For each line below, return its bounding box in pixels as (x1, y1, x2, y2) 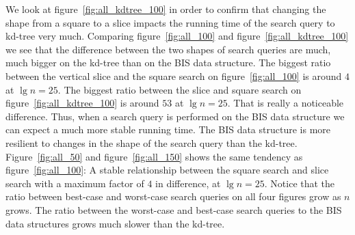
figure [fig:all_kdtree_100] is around (5, 96, 159, 110)
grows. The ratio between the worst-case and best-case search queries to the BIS (5, 202, 342, 217)
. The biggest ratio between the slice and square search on (57, 82, 302, 96)
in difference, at (155, 176, 221, 190)
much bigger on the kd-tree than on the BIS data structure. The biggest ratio (5, 55, 331, 70)
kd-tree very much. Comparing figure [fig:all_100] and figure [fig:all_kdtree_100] (5, 29, 349, 43)
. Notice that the (264, 176, 335, 190)
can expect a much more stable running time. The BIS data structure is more (5, 122, 331, 137)
